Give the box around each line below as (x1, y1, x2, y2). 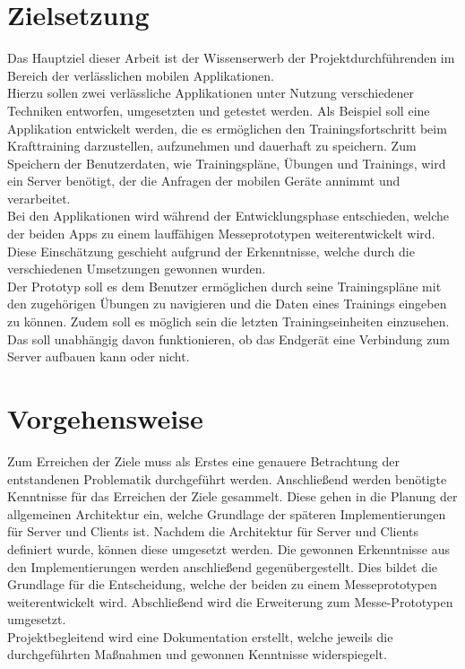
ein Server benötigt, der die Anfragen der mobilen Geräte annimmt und (7, 171, 400, 190)
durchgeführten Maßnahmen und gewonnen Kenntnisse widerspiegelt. (7, 645, 387, 664)
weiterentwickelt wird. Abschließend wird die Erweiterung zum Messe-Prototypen (7, 592, 453, 611)
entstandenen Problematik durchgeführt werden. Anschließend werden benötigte (7, 469, 447, 488)
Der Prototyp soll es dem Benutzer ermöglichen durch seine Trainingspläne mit (7, 276, 442, 295)
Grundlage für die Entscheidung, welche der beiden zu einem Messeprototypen (7, 575, 437, 594)
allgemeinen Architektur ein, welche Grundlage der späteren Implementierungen (7, 504, 446, 523)
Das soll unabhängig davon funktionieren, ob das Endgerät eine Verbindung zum (7, 329, 450, 348)
